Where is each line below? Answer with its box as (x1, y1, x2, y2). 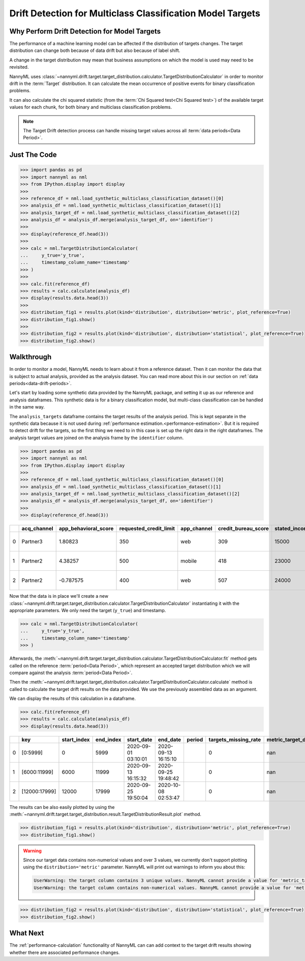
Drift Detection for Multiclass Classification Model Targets (9, 8, 260, 19)
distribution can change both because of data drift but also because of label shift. (9, 47, 180, 53)
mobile (180, 558, 197, 565)
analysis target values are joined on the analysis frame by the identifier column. (9, 434, 184, 441)
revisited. (9, 64, 29, 70)
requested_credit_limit (119, 525, 175, 532)
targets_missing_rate (208, 736, 261, 743)
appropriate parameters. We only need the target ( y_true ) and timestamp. (9, 607, 166, 614)
